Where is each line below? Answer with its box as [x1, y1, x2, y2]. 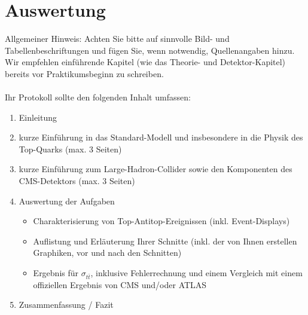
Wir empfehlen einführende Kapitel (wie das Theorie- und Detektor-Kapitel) [5, 56, 286, 68]
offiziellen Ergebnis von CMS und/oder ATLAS [33, 278, 207, 290]
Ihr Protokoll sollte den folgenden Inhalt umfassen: [5, 91, 191, 103]
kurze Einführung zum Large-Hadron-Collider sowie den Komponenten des [19, 163, 292, 175]
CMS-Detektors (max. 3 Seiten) [19, 175, 135, 187]
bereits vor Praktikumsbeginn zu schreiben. [5, 67, 164, 79]
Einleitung [19, 111, 57, 123]
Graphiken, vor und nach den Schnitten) [33, 246, 182, 259]
